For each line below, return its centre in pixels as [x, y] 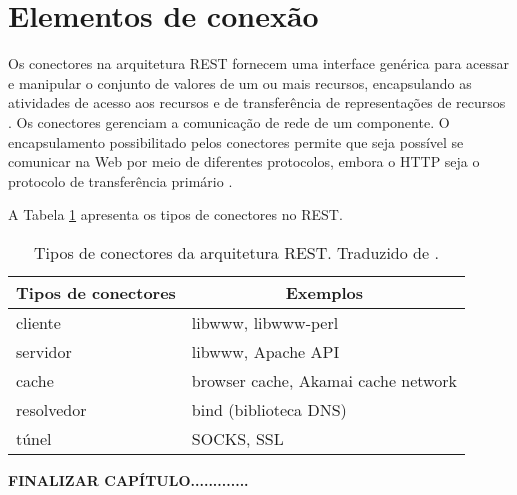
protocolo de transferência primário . [120, 180]
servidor [44, 351]
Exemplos [324, 292]
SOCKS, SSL [237, 438]
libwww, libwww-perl [265, 322]
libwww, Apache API [265, 351]
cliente [38, 322]
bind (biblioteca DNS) [269, 409]
